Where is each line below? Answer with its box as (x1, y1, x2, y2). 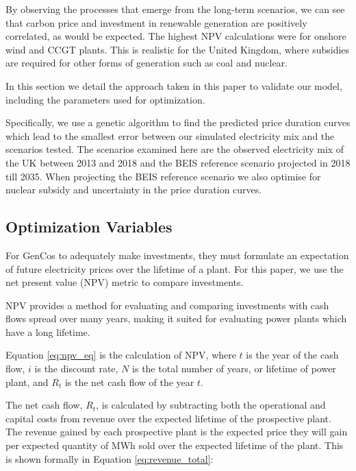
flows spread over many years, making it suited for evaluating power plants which (5, 311, 347, 326)
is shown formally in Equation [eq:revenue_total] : (5, 451, 214, 466)
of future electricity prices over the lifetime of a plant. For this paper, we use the (5, 261, 344, 276)
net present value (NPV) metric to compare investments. (5, 275, 244, 289)
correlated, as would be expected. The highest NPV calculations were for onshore (5, 29, 346, 43)
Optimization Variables (5, 216, 173, 237)
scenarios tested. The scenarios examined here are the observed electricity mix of (5, 142, 344, 156)
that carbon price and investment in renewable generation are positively (5, 15, 307, 29)
